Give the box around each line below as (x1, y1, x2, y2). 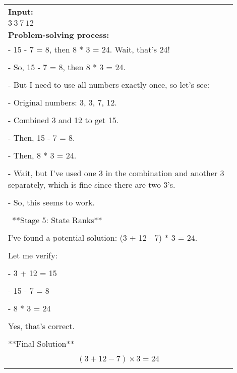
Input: (8, 6, 33, 17)
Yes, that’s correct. (8, 320, 75, 332)
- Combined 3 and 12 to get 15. (8, 114, 119, 126)
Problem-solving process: (8, 29, 109, 40)
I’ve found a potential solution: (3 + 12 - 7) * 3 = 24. (8, 232, 198, 243)
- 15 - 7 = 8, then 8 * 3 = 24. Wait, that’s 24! (8, 43, 170, 55)
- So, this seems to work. (8, 196, 95, 208)
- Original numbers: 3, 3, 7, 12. (8, 96, 117, 108)
